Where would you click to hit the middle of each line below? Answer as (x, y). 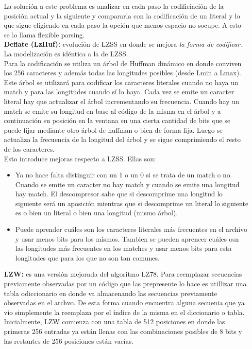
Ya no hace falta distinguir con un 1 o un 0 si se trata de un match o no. (124, 175)
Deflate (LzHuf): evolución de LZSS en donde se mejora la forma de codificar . (123, 44)
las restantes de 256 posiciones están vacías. (69, 340)
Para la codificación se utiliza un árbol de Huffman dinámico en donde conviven (123, 63)
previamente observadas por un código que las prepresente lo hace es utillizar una (125, 284)
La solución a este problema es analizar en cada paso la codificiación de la (114, 6)
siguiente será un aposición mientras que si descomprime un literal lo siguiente (132, 203)
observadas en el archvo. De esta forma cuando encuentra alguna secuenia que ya (124, 303)
